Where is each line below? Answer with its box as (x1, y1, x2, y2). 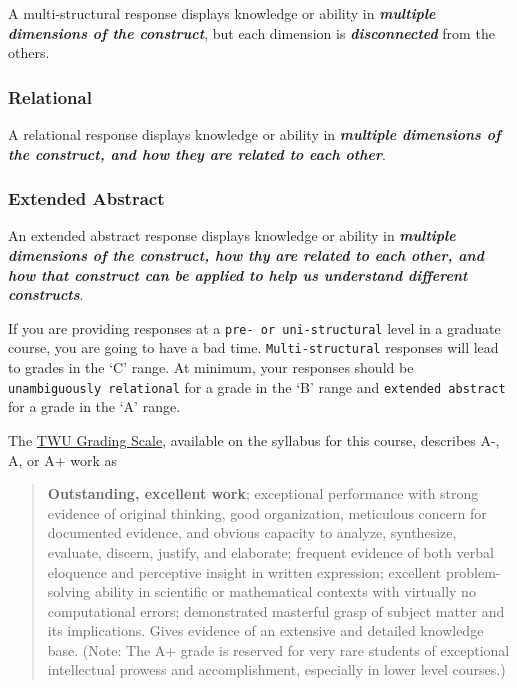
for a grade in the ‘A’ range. (8, 396, 181, 417)
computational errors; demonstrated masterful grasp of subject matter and (47, 600, 505, 621)
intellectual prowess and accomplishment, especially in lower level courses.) (47, 659, 506, 680)
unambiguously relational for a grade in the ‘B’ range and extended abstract (8, 376, 506, 397)
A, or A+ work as (8, 449, 118, 470)
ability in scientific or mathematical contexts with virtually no (94, 581, 476, 602)
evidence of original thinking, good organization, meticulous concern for (47, 502, 487, 523)
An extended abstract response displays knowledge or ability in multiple (8, 225, 456, 246)
